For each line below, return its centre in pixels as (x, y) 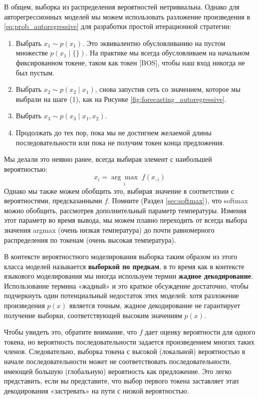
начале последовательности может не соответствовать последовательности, (118, 361)
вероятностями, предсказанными (53, 200)
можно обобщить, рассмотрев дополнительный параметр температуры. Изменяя (125, 210)
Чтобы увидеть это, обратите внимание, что (71, 332)
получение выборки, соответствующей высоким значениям (93, 315)
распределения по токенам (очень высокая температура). (90, 239)
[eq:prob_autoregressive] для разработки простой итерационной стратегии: (118, 26)
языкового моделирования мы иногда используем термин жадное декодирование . (129, 276)
